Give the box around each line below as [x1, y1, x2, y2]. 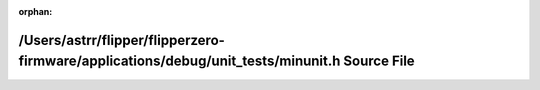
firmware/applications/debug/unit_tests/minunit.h [18, 53, 341, 70]
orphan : [18, 6, 53, 17]
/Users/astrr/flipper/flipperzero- [18, 31, 225, 49]
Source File [343, 53, 415, 70]
